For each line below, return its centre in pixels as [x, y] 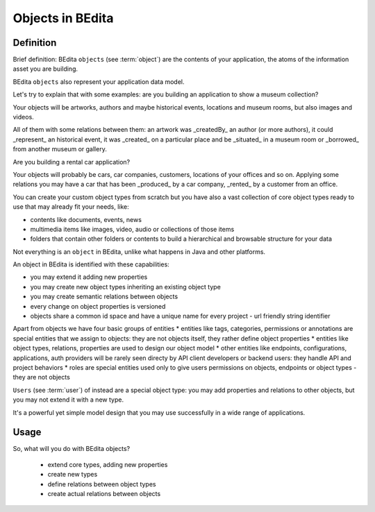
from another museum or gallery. [60, 149]
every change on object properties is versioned [98, 306]
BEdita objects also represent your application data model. [99, 82]
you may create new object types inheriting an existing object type [126, 287]
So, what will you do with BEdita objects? [72, 449]
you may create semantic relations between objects [104, 297]
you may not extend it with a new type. [68, 400]
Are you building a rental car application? [72, 162]
